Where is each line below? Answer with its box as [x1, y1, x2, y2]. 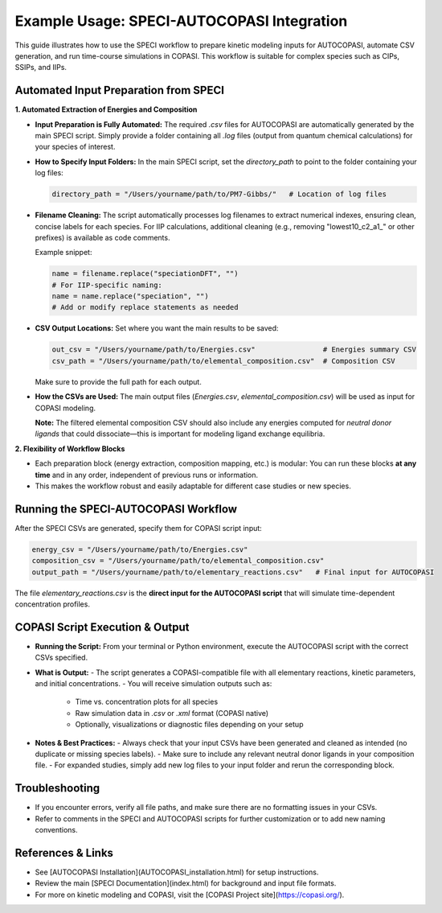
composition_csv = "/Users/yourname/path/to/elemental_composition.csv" [31, 556, 325, 565]
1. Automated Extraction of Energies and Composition [14, 105, 198, 114]
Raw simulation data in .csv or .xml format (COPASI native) [75, 708, 269, 718]
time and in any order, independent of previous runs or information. [35, 470, 259, 479]
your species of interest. [35, 142, 116, 152]
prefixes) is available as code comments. [35, 232, 170, 242]
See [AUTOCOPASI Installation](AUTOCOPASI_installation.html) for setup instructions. [35, 867, 319, 877]
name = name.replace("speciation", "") [51, 292, 209, 301]
